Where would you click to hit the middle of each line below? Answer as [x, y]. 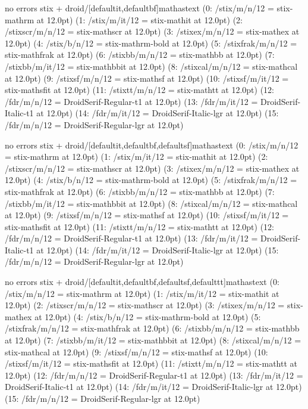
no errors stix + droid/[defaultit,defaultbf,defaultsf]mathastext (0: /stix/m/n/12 [152, 145]
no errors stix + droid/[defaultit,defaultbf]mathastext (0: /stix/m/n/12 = [139, 8]
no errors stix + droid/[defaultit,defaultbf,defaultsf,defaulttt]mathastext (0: [142, 282]
